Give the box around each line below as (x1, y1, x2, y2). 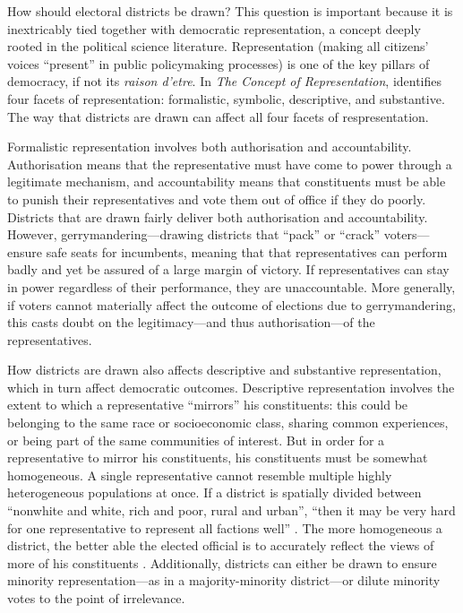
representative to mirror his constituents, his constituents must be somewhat (7, 448, 428, 467)
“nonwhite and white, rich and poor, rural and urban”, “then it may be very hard (7, 501, 456, 520)
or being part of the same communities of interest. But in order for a (7, 430, 385, 449)
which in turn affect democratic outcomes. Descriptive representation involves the (7, 377, 455, 396)
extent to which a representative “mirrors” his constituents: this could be (7, 395, 408, 414)
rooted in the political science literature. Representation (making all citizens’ (7, 37, 429, 56)
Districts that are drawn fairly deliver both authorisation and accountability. (7, 207, 428, 226)
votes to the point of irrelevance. (7, 589, 185, 607)
